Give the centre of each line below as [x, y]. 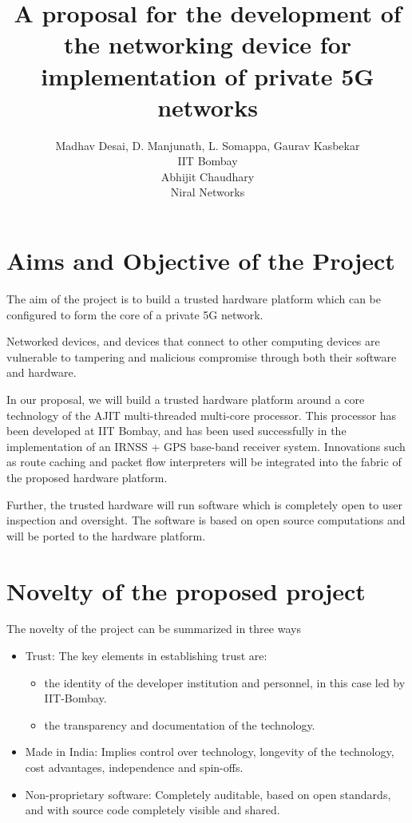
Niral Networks [208, 192]
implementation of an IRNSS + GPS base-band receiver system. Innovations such [206, 446]
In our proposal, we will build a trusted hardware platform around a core [186, 399]
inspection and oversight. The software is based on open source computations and [206, 520]
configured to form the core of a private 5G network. [135, 314]
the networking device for [208, 44]
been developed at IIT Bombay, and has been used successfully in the [176, 431]
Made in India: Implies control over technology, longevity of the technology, [210, 752]
